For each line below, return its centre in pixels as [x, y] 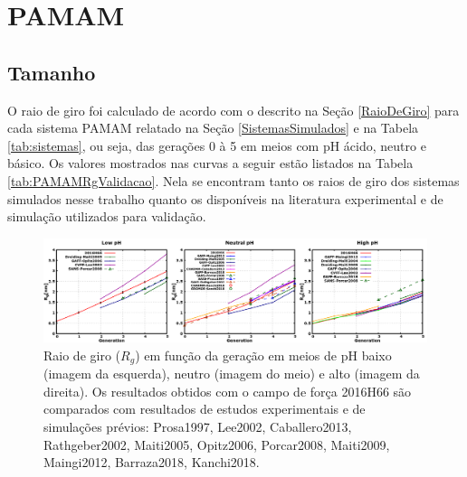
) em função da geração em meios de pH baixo [263, 355]
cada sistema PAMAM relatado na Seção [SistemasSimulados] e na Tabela [213, 128]
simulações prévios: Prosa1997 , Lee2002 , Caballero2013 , [198, 427]
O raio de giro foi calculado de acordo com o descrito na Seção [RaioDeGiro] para [233, 110]
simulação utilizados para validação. [107, 216]
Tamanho [52, 72]
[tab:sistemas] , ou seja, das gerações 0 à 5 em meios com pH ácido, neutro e [217, 145]
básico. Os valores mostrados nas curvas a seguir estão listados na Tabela [210, 163]
